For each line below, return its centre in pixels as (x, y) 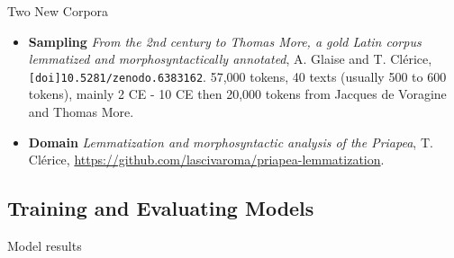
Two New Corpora (58, 11)
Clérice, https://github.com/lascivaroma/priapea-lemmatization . (206, 160)
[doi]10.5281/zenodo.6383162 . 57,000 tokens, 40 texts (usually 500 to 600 (237, 76)
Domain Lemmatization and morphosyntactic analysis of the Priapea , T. (231, 142)
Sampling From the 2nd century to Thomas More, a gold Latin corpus (225, 41)
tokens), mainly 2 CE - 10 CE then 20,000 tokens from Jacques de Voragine (237, 94)
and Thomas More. (81, 112)
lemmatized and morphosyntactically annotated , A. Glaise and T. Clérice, (230, 59)
